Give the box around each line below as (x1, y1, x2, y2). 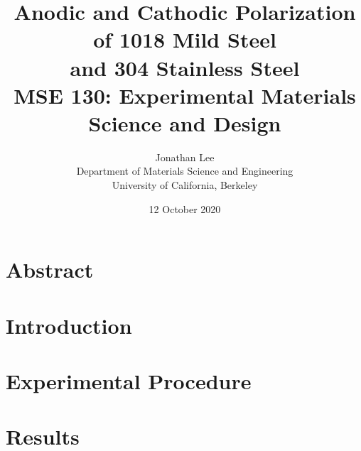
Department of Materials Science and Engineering (76, 163, 293, 178)
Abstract (6, 255, 94, 284)
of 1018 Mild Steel (93, 25, 276, 54)
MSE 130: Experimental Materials (14, 80, 356, 109)
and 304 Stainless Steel (70, 53, 300, 82)
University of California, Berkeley (112, 178, 258, 192)
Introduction (6, 310, 132, 339)
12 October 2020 (149, 201, 221, 216)
